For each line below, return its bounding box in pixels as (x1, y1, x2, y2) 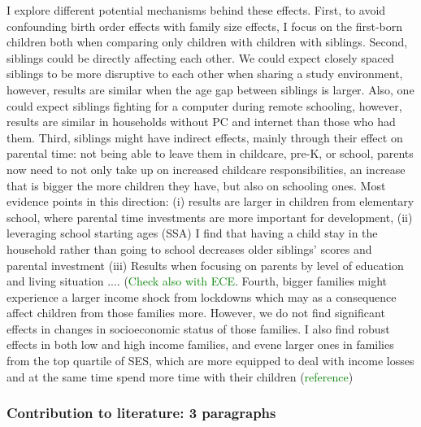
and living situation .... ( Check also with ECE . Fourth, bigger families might (7, 272, 388, 290)
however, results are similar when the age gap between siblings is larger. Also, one (7, 81, 414, 98)
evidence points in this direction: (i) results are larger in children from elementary (7, 193, 414, 210)
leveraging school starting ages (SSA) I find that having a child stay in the (7, 224, 378, 242)
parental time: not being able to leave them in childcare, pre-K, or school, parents (7, 145, 414, 162)
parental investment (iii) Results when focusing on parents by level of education (7, 256, 404, 273)
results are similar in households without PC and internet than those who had (7, 113, 396, 130)
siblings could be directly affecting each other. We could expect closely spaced (7, 49, 394, 66)
